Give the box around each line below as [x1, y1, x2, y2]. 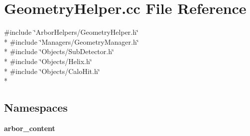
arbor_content [4, 123, 55, 133]
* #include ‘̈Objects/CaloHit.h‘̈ [4, 66, 100, 76]
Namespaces [4, 100, 68, 115]
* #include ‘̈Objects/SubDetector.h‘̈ [4, 46, 114, 57]
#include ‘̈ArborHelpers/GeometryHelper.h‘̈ [4, 27, 138, 37]
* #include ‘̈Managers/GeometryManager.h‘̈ [4, 36, 139, 47]
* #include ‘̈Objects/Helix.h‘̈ [4, 56, 92, 66]
